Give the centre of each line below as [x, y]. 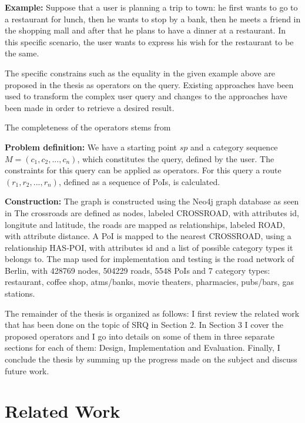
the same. [22, 53]
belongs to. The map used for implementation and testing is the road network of [150, 259]
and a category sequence [234, 147]
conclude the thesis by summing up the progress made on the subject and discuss [151, 359]
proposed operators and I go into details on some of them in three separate [140, 336]
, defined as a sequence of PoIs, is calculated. [139, 181]
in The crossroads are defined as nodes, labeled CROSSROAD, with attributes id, [152, 212]
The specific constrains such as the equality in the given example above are [140, 73]
